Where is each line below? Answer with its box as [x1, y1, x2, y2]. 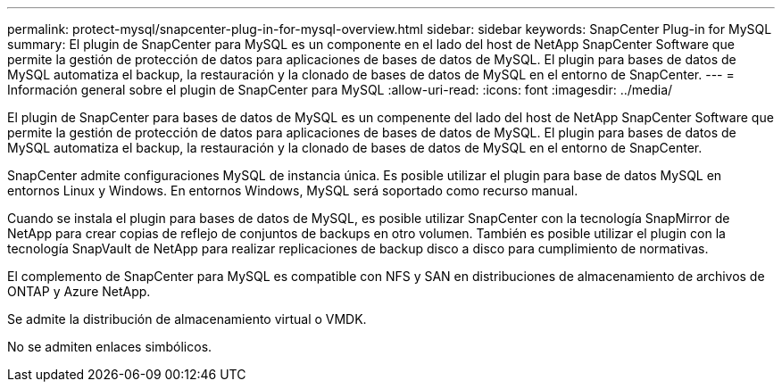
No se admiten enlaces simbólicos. [7, 339, 212, 354]
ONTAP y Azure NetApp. [7, 284, 151, 299]
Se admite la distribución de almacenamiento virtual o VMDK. [7, 311, 367, 327]
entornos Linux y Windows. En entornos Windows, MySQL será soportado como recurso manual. [7, 183, 578, 198]
